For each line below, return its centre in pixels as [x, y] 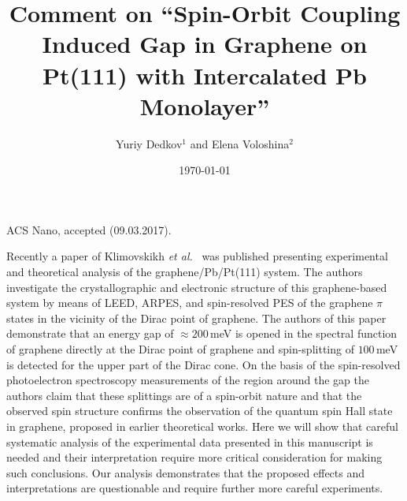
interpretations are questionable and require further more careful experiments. [195, 488]
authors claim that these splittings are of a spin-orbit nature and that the [184, 395]
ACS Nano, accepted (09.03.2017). [89, 229]
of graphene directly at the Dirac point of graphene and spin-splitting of [180, 349]
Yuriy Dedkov [149, 143]
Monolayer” [205, 105]
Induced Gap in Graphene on [205, 44]
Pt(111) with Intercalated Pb [205, 75]
